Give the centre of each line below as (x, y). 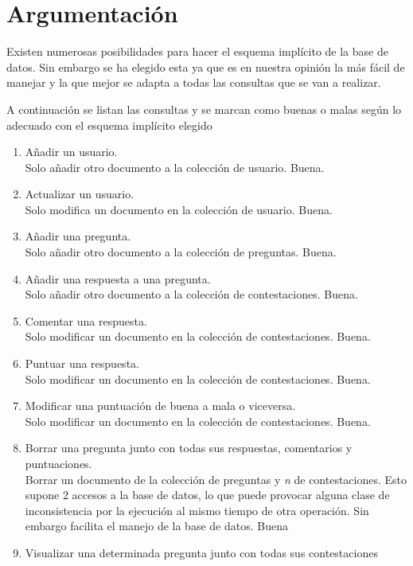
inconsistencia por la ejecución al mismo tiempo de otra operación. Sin (197, 510)
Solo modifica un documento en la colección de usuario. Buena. (179, 209)
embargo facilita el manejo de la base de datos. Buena (156, 526)
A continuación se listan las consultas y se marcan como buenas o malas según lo (204, 109)
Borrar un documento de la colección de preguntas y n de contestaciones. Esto (216, 479)
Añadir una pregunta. (78, 236)
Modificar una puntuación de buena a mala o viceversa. (160, 406)
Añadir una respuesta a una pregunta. (118, 278)
